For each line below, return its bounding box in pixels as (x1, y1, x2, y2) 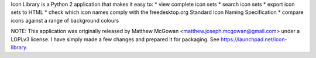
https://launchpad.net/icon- (220, 35, 287, 43)
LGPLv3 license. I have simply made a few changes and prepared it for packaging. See (11, 35, 219, 43)
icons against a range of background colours (11, 17, 119, 24)
